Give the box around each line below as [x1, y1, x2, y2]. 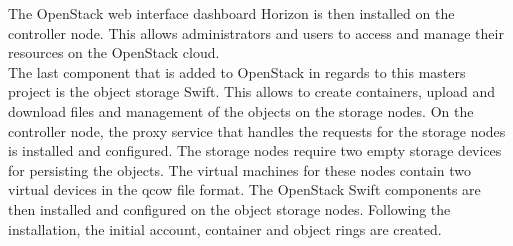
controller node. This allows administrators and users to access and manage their [8, 22, 504, 43]
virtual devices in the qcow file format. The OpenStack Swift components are [8, 179, 481, 200]
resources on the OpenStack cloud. [8, 42, 220, 63]
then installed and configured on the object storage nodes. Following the [8, 198, 451, 219]
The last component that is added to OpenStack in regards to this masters [8, 61, 466, 82]
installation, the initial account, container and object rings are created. [8, 218, 442, 239]
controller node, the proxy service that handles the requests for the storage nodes [8, 120, 506, 141]
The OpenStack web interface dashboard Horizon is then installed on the [8, 3, 455, 23]
